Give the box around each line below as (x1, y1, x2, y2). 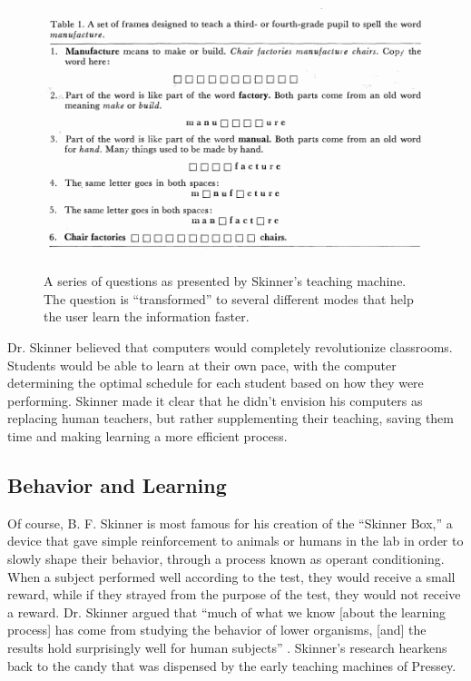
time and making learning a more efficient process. (7, 427, 288, 446)
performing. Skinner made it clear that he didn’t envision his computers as (7, 390, 423, 410)
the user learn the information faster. (44, 307, 250, 326)
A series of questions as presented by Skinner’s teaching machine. (44, 271, 407, 291)
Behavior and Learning (7, 471, 227, 499)
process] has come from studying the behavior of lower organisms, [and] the (7, 620, 427, 639)
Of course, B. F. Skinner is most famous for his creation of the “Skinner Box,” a (7, 513, 453, 532)
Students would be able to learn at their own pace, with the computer (7, 355, 397, 374)
